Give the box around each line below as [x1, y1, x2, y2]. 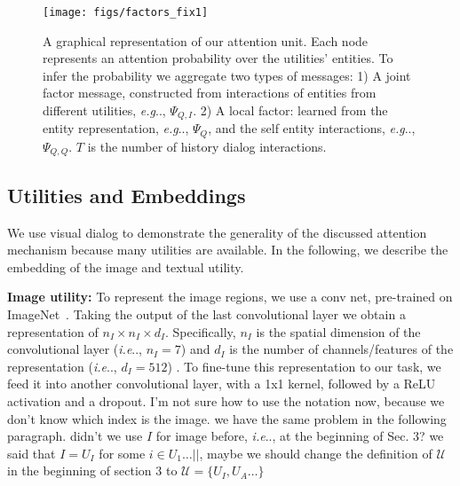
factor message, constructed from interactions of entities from [43, 83, 377, 102]
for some [99, 443, 146, 462]
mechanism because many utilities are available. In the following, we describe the [7, 240, 448, 259]
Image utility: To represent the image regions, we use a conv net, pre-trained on [7, 287, 453, 306]
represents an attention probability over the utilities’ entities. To [43, 49, 393, 67]
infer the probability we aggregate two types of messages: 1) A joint [43, 66, 411, 84]
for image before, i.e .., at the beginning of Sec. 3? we [155, 427, 444, 445]
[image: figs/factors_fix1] [43, 6, 209, 19]
